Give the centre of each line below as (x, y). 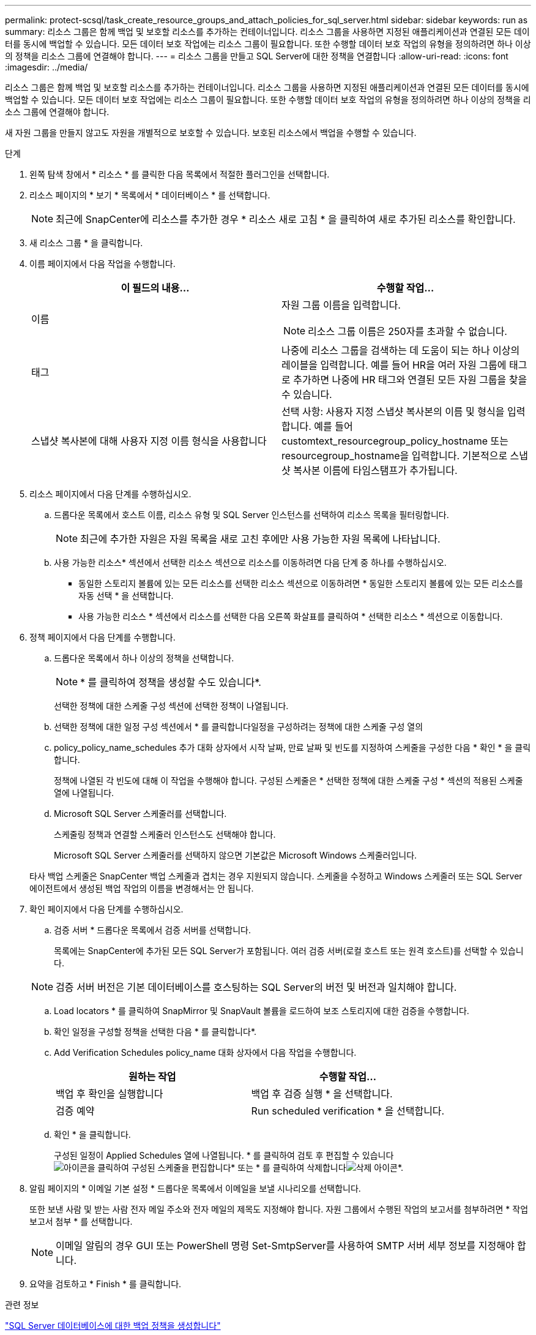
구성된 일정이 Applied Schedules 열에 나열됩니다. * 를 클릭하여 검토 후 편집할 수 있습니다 (224, 1155)
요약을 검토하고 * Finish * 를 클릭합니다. (106, 1284)
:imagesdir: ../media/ (47, 67)
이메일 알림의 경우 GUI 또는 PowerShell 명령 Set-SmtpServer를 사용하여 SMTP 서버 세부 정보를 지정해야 (285, 1246)
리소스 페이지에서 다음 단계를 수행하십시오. (110, 494)
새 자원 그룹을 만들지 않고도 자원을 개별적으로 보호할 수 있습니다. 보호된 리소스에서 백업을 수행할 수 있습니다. (211, 133)
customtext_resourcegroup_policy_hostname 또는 (395, 441)
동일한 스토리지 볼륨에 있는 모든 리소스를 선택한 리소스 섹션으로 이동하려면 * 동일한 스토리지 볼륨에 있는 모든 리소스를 (301, 583)
